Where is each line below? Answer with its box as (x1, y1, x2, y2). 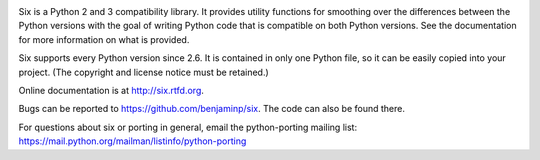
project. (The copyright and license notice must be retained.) (18, 66, 269, 78)
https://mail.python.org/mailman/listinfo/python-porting (18, 135, 247, 147)
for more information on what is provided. (18, 33, 190, 45)
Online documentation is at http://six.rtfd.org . (18, 84, 205, 96)
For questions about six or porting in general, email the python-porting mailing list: (18, 121, 358, 133)
